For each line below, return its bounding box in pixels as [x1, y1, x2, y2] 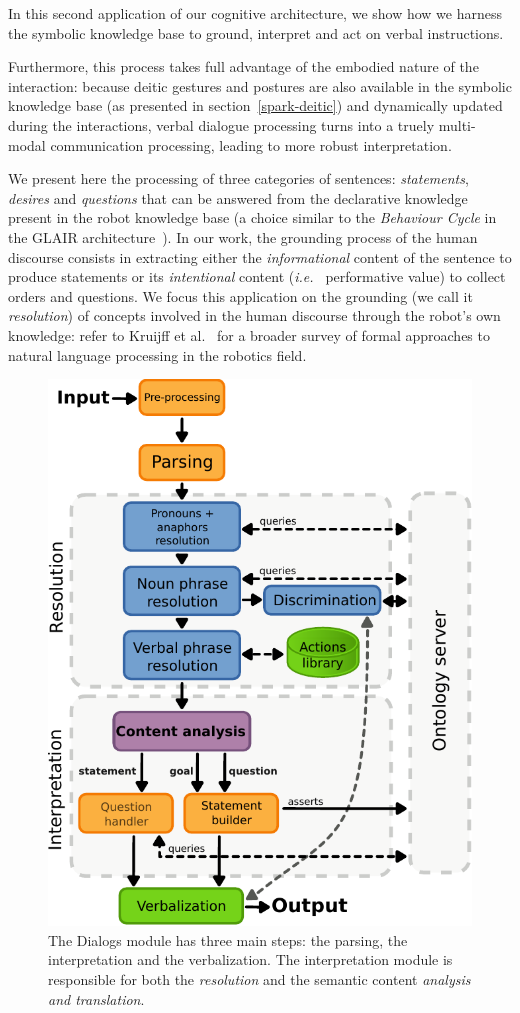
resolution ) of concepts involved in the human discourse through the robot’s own [8, 305, 501, 326]
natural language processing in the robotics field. [8, 344, 307, 365]
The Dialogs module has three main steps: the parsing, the [48, 929, 408, 950]
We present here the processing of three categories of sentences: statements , [8, 168, 469, 189]
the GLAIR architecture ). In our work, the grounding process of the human [8, 226, 478, 247]
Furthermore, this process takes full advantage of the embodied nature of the [8, 56, 479, 77]
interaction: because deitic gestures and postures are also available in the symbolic [8, 75, 512, 96]
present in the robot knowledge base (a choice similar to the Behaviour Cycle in [8, 207, 497, 228]
